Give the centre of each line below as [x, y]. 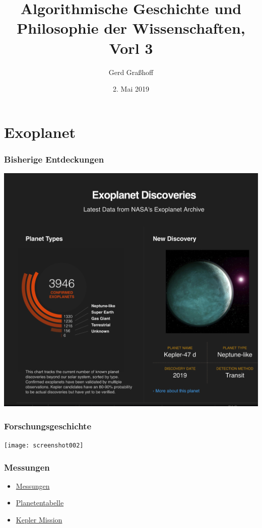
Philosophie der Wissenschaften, [131, 28]
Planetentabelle [40, 503]
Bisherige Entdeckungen [54, 159]
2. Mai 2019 [131, 89]
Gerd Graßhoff [131, 72]
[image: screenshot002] [44, 445]
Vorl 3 [131, 48]
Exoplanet [40, 132]
